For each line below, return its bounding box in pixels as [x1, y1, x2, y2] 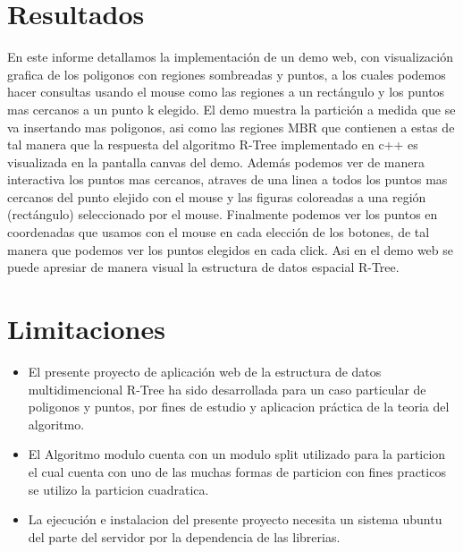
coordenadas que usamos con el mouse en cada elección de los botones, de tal [7, 223, 430, 242]
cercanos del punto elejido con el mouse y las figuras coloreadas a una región [7, 187, 426, 206]
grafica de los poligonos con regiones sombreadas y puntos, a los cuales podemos [7, 64, 446, 83]
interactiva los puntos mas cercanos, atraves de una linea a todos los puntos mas [7, 170, 448, 189]
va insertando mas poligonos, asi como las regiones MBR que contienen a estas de [7, 117, 455, 136]
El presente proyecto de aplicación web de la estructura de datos [28, 361, 382, 380]
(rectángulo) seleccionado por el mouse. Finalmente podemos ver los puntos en [7, 205, 438, 224]
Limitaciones [7, 310, 165, 347]
